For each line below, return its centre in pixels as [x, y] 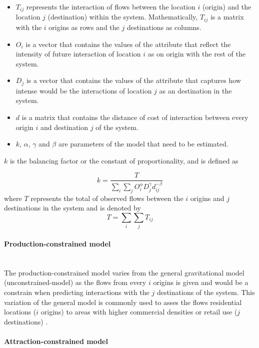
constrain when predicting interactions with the [77, 292]
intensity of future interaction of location [78, 54]
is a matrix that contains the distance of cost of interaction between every [135, 117]
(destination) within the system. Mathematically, [123, 17]
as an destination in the [195, 90]
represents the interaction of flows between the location [111, 6]
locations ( [20, 312]
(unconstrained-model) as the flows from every [75, 282]
